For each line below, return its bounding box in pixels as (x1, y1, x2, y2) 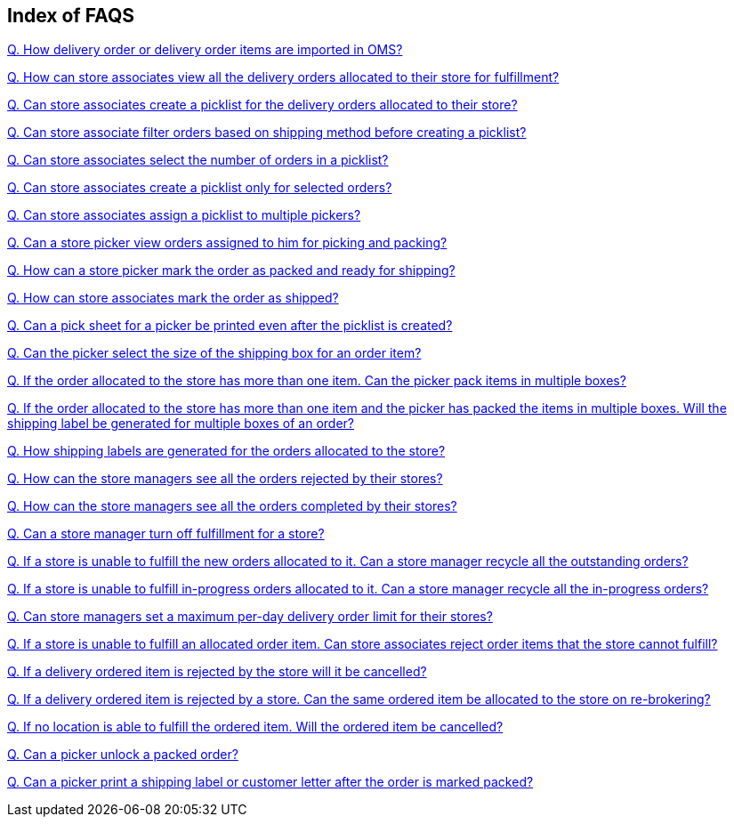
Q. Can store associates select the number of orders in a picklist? (7, 152, 389, 168)
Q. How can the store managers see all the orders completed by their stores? (7, 498, 457, 514)
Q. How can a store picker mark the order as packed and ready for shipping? (7, 263, 456, 279)
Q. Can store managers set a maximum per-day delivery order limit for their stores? (7, 609, 493, 625)
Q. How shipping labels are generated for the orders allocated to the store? (7, 443, 446, 459)
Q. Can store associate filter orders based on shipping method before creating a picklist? (7, 125, 527, 141)
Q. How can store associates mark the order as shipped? (7, 290, 339, 306)
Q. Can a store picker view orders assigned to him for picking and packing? (7, 235, 448, 251)
